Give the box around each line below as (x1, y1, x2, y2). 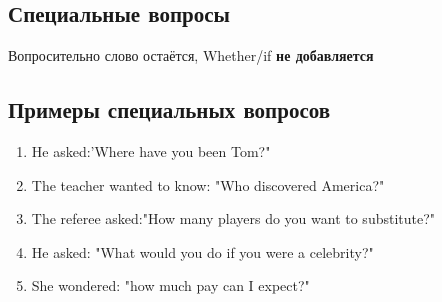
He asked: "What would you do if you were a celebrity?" (31, 241, 374, 262)
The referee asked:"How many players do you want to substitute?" (31, 208, 436, 229)
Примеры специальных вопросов (8, 94, 331, 125)
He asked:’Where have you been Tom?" (31, 141, 271, 161)
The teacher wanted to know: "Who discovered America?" (31, 174, 385, 195)
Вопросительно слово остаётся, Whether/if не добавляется (8, 45, 374, 66)
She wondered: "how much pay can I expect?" (31, 275, 310, 296)
